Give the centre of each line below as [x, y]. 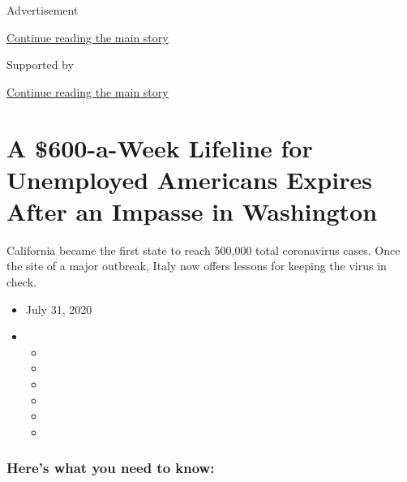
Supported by [40, 65]
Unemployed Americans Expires [189, 179]
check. [21, 282]
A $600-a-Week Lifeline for [160, 147]
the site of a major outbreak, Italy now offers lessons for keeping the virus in [197, 266]
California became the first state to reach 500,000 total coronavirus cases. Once [203, 250]
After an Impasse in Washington [192, 211]
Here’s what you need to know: [111, 468]
